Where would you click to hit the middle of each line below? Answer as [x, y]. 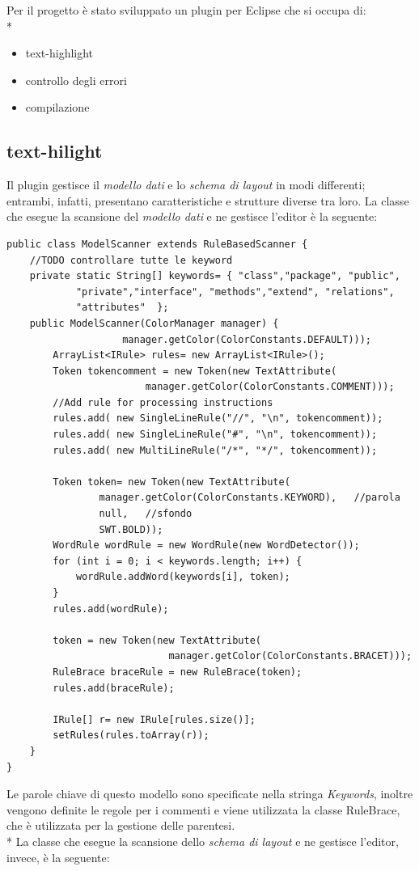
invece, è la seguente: [58, 857]
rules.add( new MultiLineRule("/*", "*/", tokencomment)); [215, 450]
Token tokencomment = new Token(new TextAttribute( [195, 371]
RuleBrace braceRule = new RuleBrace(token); [178, 672]
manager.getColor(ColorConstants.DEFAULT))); [247, 339]
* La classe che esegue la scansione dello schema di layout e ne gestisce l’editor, [203, 841]
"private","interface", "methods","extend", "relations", [235, 292]
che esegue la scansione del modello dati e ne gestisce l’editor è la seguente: [192, 216]
